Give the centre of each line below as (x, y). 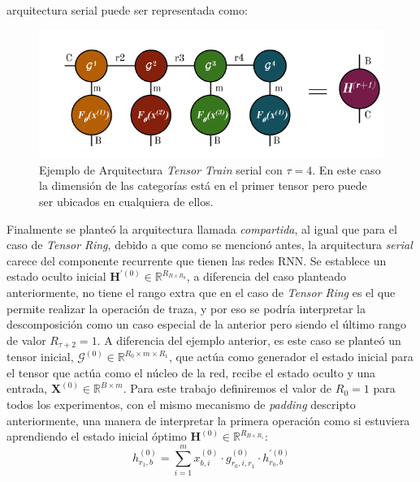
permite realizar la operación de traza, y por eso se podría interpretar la (186, 308)
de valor (26, 340)
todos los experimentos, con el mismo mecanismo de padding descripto (181, 404)
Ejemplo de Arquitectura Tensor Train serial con (161, 169)
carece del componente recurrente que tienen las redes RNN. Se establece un (197, 260)
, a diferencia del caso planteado (266, 276)
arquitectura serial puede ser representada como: (127, 10)
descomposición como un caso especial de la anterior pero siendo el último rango (207, 324)
